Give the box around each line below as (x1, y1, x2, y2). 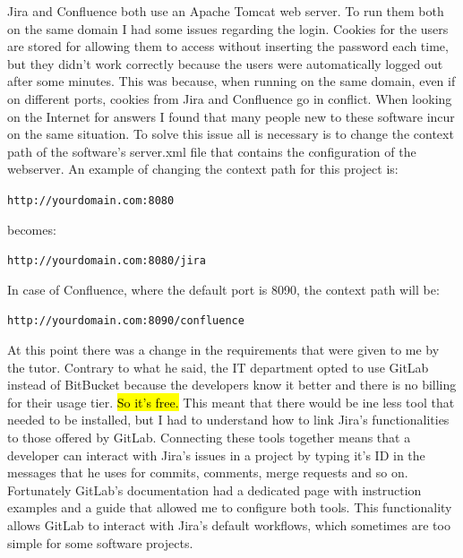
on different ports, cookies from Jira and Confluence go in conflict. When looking (7, 89, 452, 107)
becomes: (7, 219, 56, 238)
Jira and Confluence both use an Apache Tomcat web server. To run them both (7, 2, 444, 20)
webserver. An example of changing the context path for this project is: (7, 159, 399, 178)
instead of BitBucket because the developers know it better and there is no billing (7, 375, 457, 394)
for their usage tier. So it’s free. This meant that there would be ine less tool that (7, 392, 455, 411)
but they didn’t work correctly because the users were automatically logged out (7, 54, 443, 73)
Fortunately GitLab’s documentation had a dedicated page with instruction (7, 480, 422, 499)
